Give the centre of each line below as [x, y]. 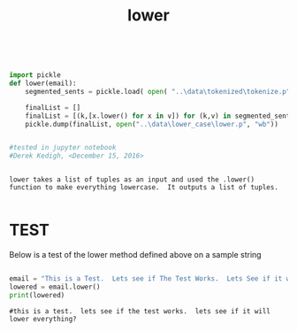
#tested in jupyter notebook [63, 148]
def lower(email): [43, 84]
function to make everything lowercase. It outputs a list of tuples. [144, 188]
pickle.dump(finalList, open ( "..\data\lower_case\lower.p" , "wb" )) [152, 124]
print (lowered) [37, 295]
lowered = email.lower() [55, 287]
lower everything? [43, 319]
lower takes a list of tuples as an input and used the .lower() [132, 180]
